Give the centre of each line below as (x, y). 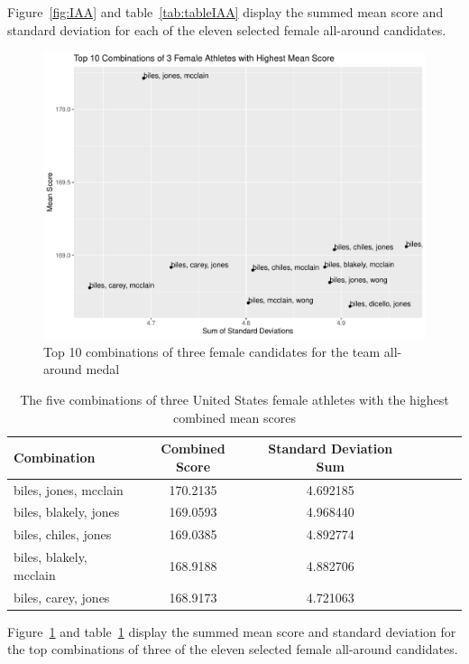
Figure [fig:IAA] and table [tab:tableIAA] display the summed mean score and (225, 12)
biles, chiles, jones (63, 534)
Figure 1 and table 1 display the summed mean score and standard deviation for (232, 631)
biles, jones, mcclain (69, 489)
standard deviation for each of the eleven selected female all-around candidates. (227, 29)
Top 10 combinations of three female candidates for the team (212, 351)
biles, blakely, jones (67, 512)
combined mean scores (234, 417)
